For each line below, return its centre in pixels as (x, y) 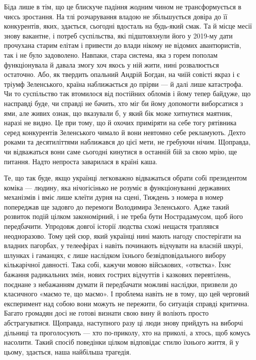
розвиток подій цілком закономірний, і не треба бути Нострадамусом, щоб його (124, 216)
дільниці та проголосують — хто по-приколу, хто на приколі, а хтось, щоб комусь (127, 332)
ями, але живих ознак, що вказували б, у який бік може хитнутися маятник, (118, 113)
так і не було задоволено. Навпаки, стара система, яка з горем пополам (111, 54)
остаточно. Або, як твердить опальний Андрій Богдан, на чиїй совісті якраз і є (122, 74)
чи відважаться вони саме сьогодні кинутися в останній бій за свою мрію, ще (121, 151)
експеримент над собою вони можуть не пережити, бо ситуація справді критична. (127, 303)
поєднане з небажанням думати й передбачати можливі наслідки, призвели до (121, 284)
